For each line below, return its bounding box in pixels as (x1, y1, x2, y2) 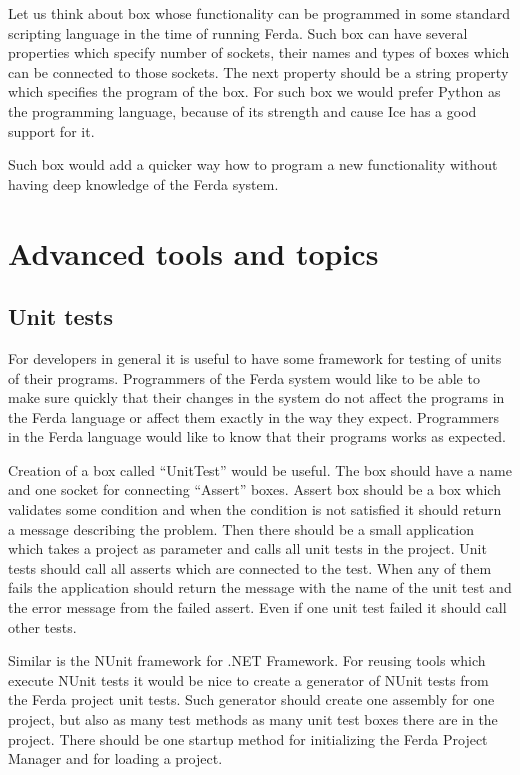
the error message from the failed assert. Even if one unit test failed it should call (8, 597, 507, 618)
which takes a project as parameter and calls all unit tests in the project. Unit (8, 538, 487, 559)
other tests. (8, 616, 77, 637)
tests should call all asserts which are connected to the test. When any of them (8, 557, 492, 578)
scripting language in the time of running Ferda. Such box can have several (8, 22, 468, 43)
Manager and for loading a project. (8, 748, 223, 769)
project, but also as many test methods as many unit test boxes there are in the (8, 709, 498, 730)
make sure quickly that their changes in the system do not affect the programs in (8, 387, 505, 408)
